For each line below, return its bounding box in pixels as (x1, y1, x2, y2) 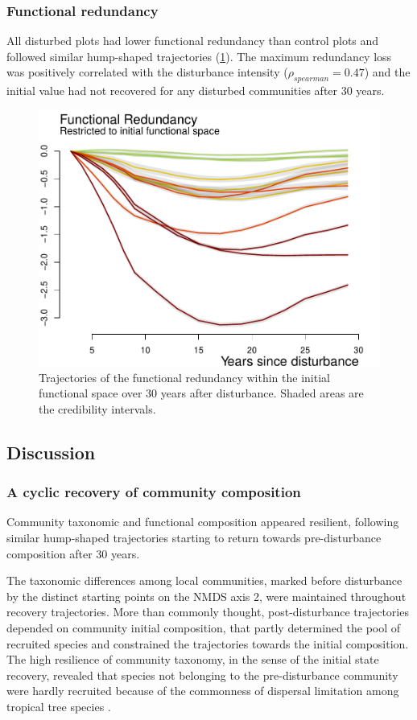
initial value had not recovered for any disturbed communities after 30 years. (6, 82, 385, 99)
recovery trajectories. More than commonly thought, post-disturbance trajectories (6, 603, 409, 620)
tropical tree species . (6, 698, 111, 715)
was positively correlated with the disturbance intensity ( (6, 64, 288, 80)
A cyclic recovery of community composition (6, 482, 301, 502)
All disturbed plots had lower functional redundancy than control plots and (6, 32, 379, 49)
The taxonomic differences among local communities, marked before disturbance (6, 572, 403, 589)
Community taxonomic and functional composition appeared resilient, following (6, 513, 399, 530)
